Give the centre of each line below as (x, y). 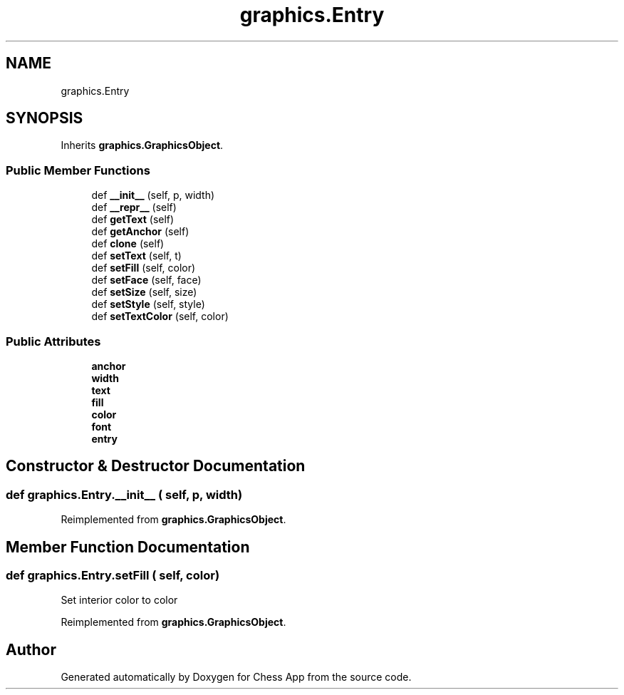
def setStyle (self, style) (148, 304)
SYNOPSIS (45, 118)
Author (31, 649)
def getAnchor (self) (140, 232)
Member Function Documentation (128, 547)
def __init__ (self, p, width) (153, 195)
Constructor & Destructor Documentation (156, 466)
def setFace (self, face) (146, 280)
